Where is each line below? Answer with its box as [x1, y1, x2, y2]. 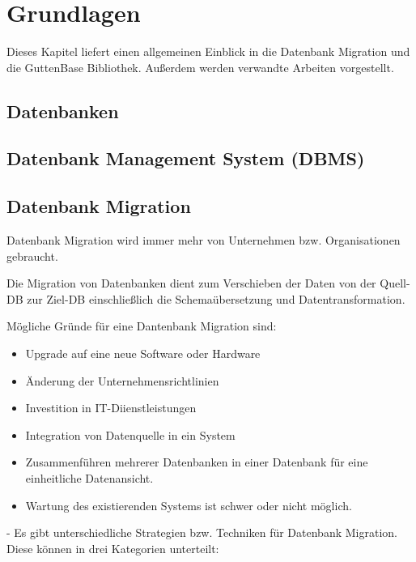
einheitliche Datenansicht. [25, 470, 154, 487]
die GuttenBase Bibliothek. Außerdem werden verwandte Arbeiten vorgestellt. [6, 58, 394, 75]
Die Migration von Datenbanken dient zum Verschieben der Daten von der [6, 275, 376, 292]
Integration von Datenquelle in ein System [25, 426, 236, 443]
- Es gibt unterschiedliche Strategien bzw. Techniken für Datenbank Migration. [6, 524, 397, 541]
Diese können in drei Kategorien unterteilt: [6, 539, 219, 556]
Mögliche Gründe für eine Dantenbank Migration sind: [6, 317, 277, 334]
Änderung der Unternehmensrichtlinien [25, 372, 219, 389]
